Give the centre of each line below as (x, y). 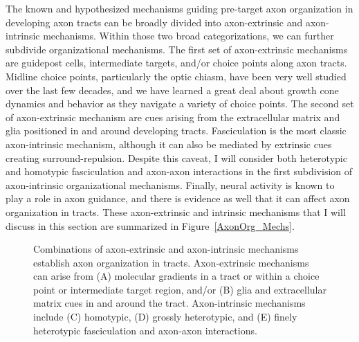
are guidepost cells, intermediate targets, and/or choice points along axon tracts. (176, 63)
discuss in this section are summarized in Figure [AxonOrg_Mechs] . (150, 225)
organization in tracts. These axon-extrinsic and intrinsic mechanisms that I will (176, 211)
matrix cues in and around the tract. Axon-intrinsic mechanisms (169, 303)
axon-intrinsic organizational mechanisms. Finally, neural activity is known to (170, 184)
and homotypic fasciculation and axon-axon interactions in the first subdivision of (179, 171)
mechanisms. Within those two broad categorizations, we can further (188, 36)
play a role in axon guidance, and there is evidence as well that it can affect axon (178, 198)
